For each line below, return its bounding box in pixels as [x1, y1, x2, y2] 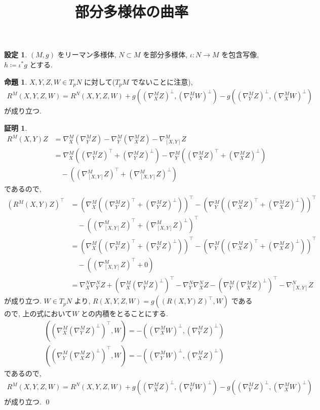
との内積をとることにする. [81, 308, 168, 319]
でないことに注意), [131, 76, 193, 87]
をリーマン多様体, [57, 49, 116, 60]
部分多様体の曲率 [74, 1, 188, 22]
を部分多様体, [143, 49, 188, 60]
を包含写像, [221, 49, 259, 60]
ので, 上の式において [4, 308, 72, 319]
